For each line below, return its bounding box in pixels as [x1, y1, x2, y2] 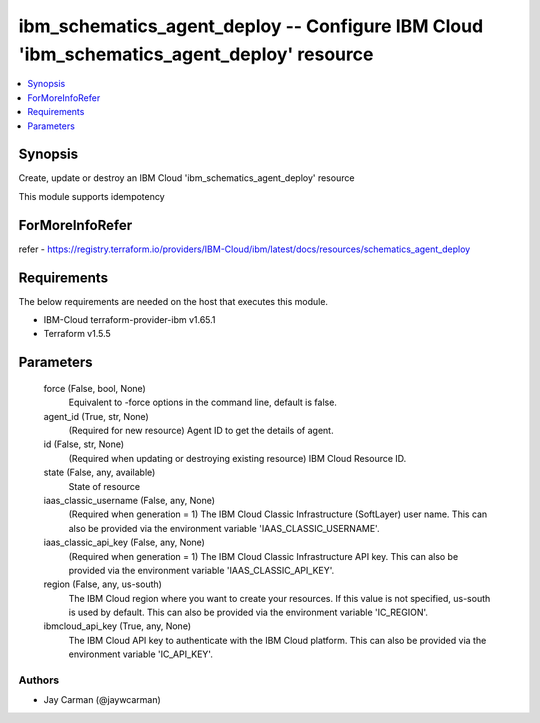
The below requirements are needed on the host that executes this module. [18, 295, 329, 307]
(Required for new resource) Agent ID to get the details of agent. [68, 424, 334, 436]
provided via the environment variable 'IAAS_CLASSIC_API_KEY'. [68, 564, 335, 576]
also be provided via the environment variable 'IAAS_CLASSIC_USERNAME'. [68, 522, 380, 534]
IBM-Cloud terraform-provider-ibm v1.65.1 [43, 314, 216, 326]
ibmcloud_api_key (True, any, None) [43, 620, 192, 632]
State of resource [68, 480, 141, 492]
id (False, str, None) [43, 438, 125, 450]
